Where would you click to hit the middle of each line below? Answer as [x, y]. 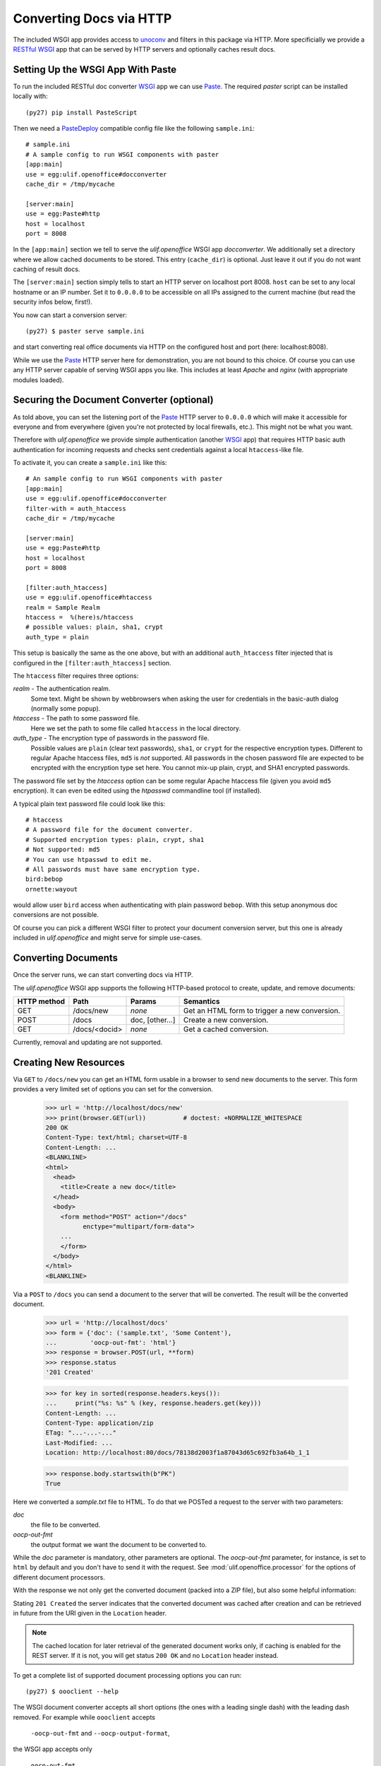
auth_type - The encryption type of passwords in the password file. [111, 738]
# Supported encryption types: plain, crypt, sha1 [115, 840]
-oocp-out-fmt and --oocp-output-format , [100, 1734]
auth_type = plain [58, 637]
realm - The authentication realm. [62, 689]
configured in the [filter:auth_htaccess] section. [92, 663]
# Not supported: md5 [63, 850]
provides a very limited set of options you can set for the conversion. [113, 1089]
